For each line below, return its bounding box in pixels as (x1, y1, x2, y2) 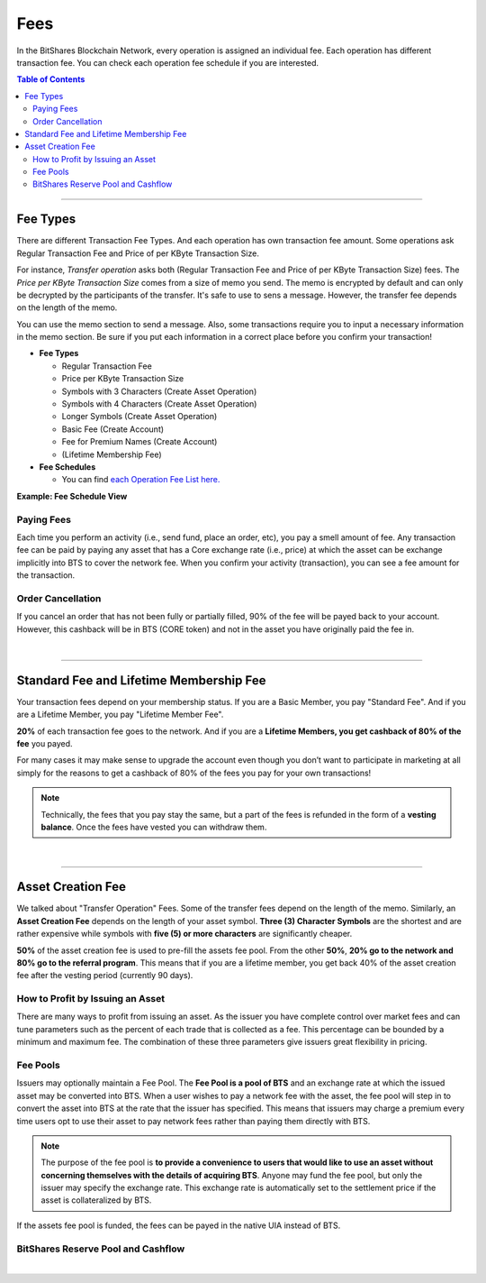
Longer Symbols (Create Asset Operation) (61, 411, 218, 422)
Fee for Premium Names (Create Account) (61, 436, 218, 447)
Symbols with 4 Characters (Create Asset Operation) (61, 399, 257, 409)
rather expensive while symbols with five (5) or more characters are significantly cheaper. (16, 929, 353, 939)
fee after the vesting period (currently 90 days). (16, 970, 193, 981)
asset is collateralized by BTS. (40, 1195, 152, 1205)
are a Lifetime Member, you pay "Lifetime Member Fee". (16, 709, 224, 720)
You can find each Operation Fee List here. (61, 474, 220, 485)
